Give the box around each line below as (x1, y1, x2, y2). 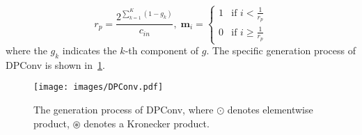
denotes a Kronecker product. (84, 116, 210, 130)
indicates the (62, 43, 117, 58)
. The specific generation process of (206, 43, 356, 58)
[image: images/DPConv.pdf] (33, 82, 164, 93)
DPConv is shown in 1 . (6, 57, 105, 72)
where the (6, 43, 47, 58)
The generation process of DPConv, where (33, 102, 214, 117)
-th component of (125, 43, 199, 58)
